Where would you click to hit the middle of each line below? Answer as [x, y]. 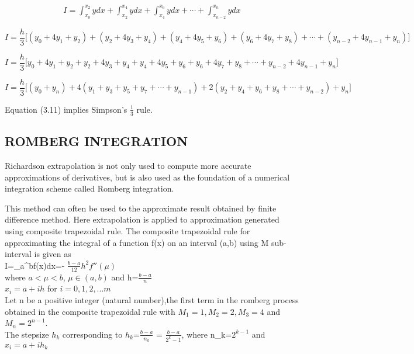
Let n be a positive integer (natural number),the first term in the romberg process [152, 299]
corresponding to [92, 334]
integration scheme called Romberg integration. [89, 188]
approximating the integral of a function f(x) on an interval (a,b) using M [137, 242]
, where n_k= [207, 334]
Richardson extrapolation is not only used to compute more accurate [128, 165]
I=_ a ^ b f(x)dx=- [35, 265]
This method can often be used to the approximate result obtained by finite [141, 208]
